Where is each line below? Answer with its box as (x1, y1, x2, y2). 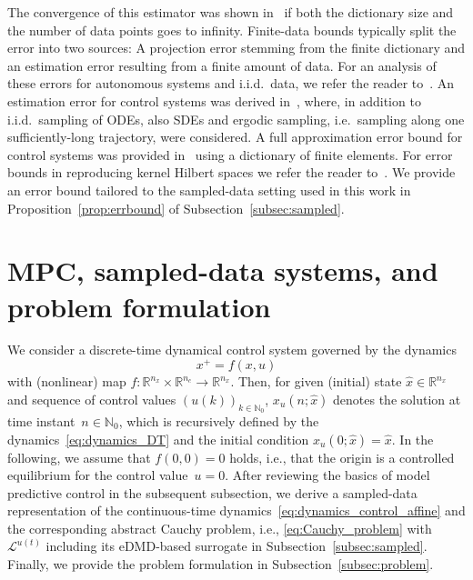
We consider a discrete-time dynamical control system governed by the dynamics (7, 340, 457, 359)
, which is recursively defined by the (118, 411, 319, 430)
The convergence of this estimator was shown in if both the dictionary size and (7, 3, 454, 21)
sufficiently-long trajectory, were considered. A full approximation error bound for (7, 127, 463, 146)
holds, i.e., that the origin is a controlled (229, 447, 455, 466)
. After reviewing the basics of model (225, 465, 430, 485)
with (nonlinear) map (7, 372, 126, 391)
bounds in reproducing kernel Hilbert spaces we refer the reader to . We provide (7, 163, 456, 182)
